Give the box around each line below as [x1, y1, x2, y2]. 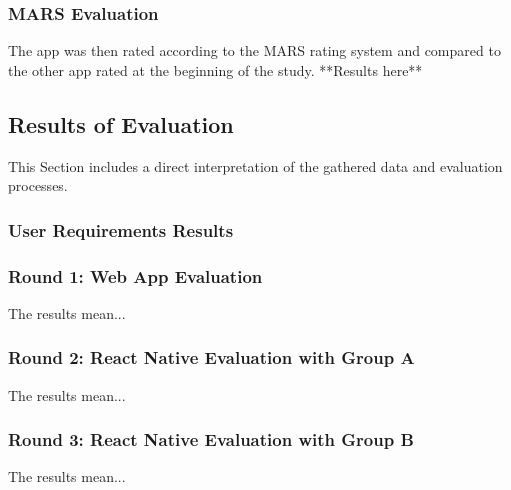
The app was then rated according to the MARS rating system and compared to [8, 40, 501, 61]
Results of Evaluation [8, 108, 234, 139]
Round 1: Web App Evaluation [8, 263, 263, 288]
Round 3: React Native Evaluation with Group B [8, 427, 414, 452]
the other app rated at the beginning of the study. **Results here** [8, 59, 423, 80]
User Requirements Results [8, 217, 234, 242]
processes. [8, 175, 68, 196]
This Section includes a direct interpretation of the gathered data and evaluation [8, 155, 503, 176]
